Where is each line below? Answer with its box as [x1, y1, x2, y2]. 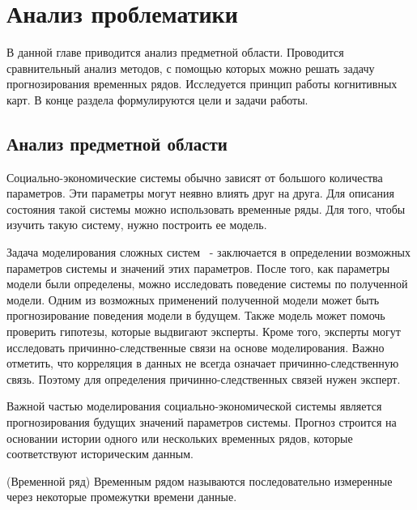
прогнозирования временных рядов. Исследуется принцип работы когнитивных [6, 75, 398, 92]
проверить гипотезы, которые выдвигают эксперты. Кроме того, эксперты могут [6, 323, 401, 340]
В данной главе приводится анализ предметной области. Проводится [6, 44, 344, 61]
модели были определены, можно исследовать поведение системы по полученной [6, 275, 408, 292]
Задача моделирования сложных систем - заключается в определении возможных [6, 244, 411, 261]
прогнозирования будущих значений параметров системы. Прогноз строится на [6, 414, 397, 431]
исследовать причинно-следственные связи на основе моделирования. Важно [6, 338, 385, 355]
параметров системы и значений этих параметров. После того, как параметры [6, 259, 390, 276]
